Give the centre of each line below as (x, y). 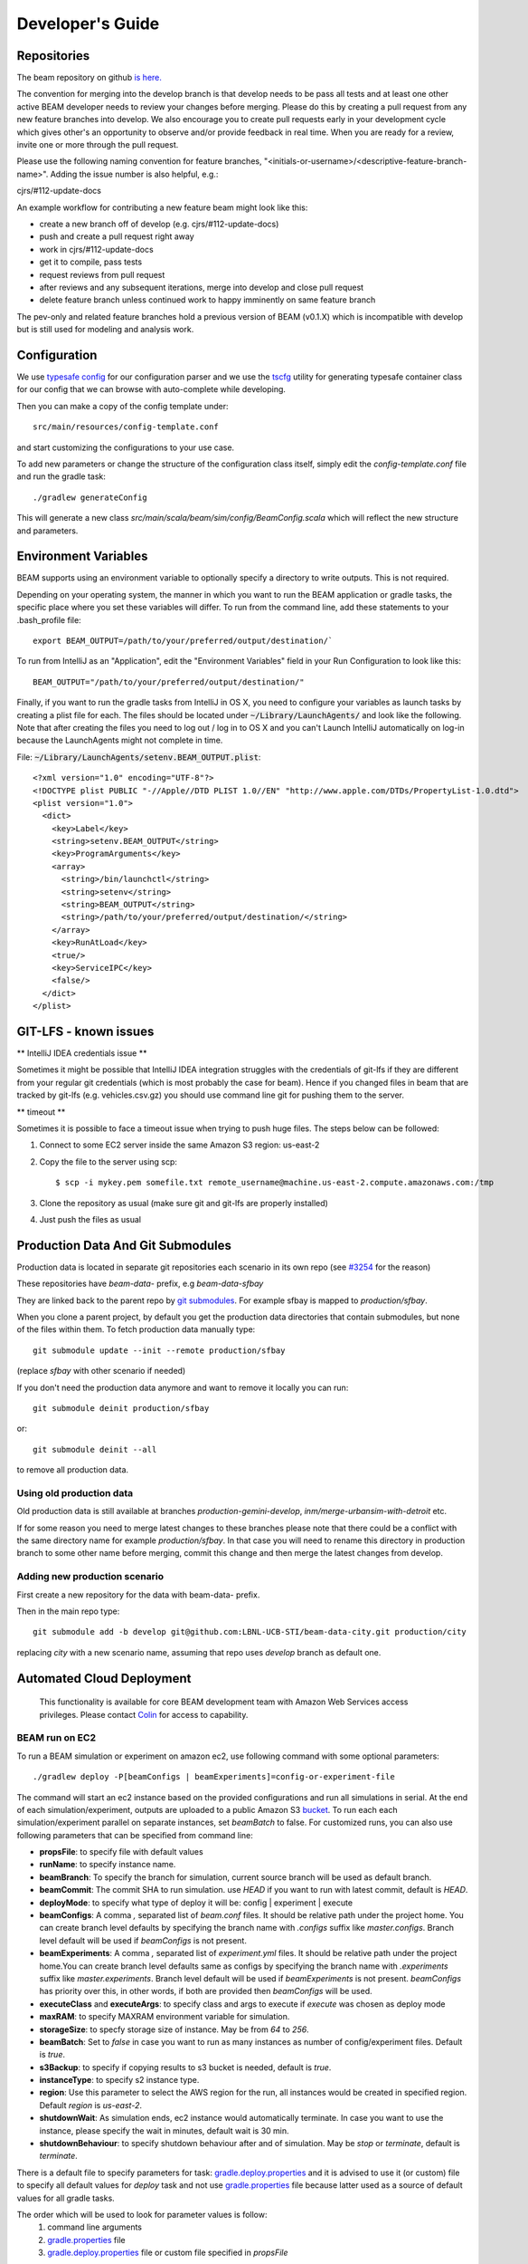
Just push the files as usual (90, 1219)
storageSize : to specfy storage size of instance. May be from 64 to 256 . (174, 2029)
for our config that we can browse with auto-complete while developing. (151, 389)
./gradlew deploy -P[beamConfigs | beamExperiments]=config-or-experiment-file (214, 1777)
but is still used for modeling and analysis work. (105, 330)
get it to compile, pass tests (91, 262)
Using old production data (75, 1492)
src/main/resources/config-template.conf (126, 427)
